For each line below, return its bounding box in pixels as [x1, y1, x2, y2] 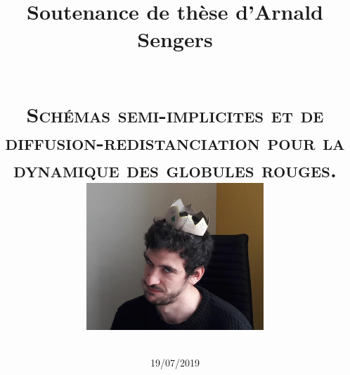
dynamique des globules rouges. [13, 155, 337, 184]
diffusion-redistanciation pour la [5, 127, 345, 155]
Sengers [137, 25, 213, 53]
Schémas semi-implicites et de [26, 99, 324, 128]
